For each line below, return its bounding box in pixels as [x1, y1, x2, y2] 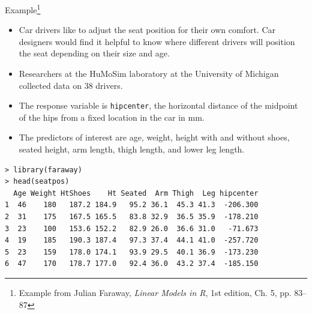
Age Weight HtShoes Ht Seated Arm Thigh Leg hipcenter [13, 189, 259, 198]
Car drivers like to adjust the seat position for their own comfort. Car [19, 23, 275, 36]
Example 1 [5, 2, 41, 16]
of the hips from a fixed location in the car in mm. [19, 110, 205, 123]
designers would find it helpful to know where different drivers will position [19, 35, 295, 47]
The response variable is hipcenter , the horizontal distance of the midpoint [19, 99, 298, 112]
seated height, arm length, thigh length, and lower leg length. [19, 143, 245, 155]
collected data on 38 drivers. [19, 79, 123, 91]
